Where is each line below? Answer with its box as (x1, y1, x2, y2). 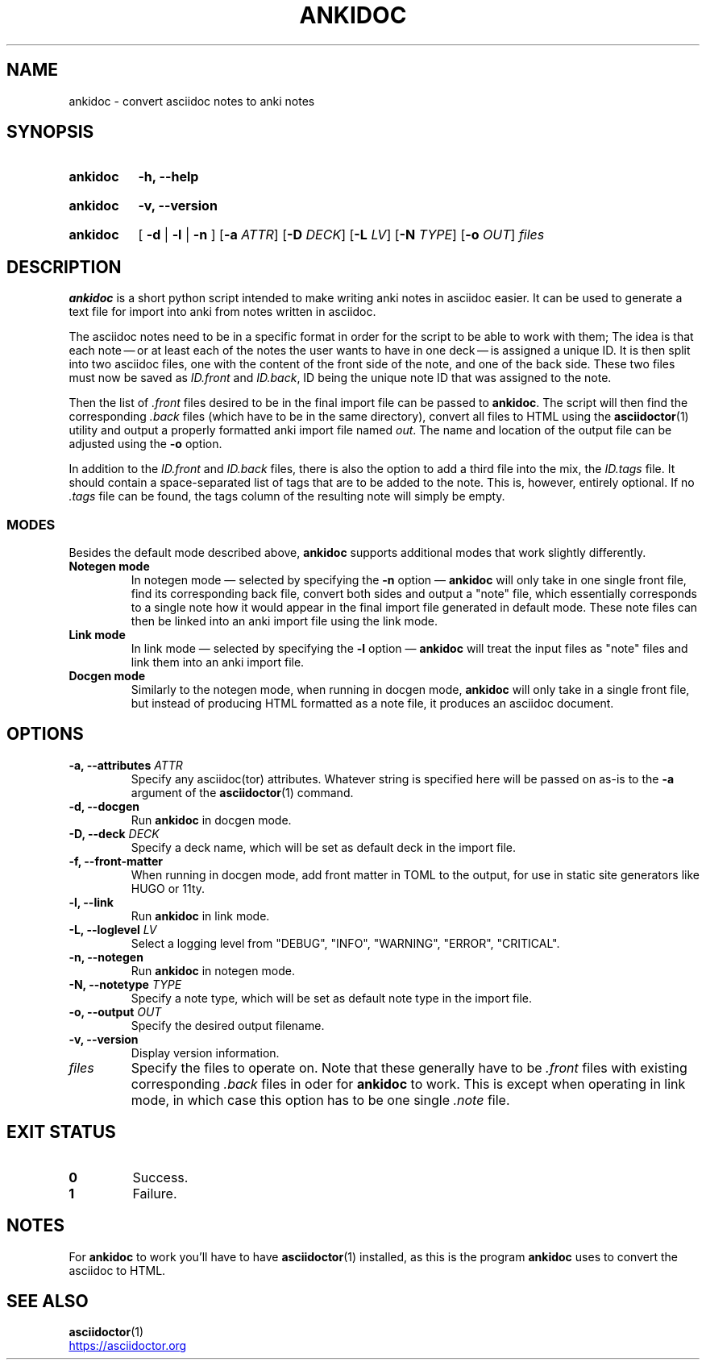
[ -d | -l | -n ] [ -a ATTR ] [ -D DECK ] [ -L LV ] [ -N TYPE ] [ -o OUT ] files (138, 226, 545, 243)
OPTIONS (6, 724, 84, 745)
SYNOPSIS (6, 122, 94, 143)
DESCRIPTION (6, 256, 122, 277)
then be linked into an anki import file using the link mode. (131, 614, 438, 629)
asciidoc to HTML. (69, 1263, 166, 1277)
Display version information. (131, 1045, 280, 1060)
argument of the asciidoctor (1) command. (131, 785, 354, 799)
